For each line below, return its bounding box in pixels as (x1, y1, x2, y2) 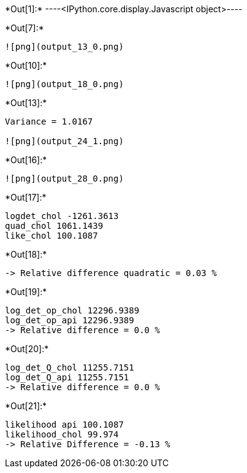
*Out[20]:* (5, 344, 49, 354)
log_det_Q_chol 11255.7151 (5, 363, 134, 372)
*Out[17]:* (5, 192, 47, 202)
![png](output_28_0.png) (5, 174, 124, 183)
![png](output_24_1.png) (5, 136, 124, 146)
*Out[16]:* (5, 155, 47, 165)
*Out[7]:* (5, 23, 44, 33)
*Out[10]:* (5, 60, 47, 71)
